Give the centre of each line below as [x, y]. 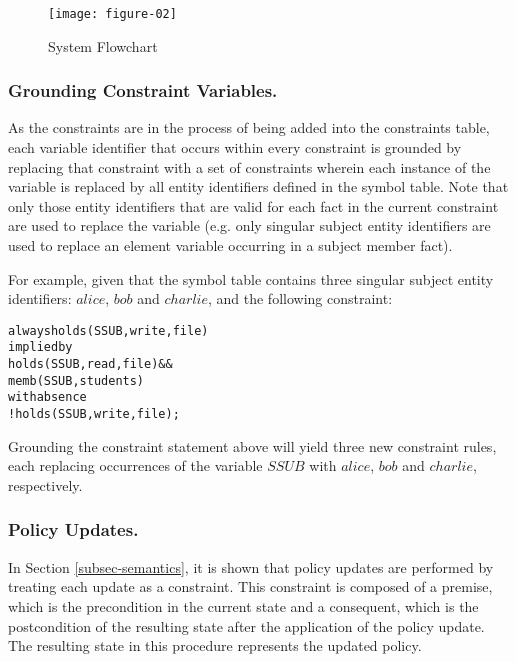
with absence [47, 397]
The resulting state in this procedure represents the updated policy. [215, 645]
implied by [40, 347]
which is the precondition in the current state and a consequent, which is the [243, 605]
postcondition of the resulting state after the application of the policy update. [246, 625]
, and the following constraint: [300, 298]
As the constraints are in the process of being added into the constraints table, [249, 127]
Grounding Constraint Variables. [143, 90]
